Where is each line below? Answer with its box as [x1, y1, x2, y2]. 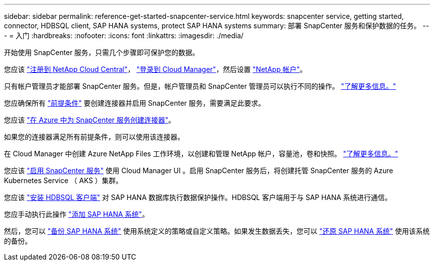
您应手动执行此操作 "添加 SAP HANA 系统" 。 [4, 210, 149, 218]
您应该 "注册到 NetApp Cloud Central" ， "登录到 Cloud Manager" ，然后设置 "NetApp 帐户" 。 [4, 65, 307, 73]
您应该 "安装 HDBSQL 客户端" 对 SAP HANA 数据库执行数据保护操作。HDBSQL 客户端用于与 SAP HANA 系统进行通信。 [4, 193, 392, 201]
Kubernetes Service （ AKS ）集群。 [4, 176, 123, 185]
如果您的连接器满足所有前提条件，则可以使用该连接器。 [4, 132, 184, 141]
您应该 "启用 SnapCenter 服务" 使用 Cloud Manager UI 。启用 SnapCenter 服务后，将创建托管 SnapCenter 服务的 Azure [4, 166, 393, 175]
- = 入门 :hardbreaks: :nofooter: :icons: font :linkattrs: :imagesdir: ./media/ [4, 31, 244, 40]
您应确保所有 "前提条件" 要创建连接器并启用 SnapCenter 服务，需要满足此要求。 [4, 99, 266, 107]
